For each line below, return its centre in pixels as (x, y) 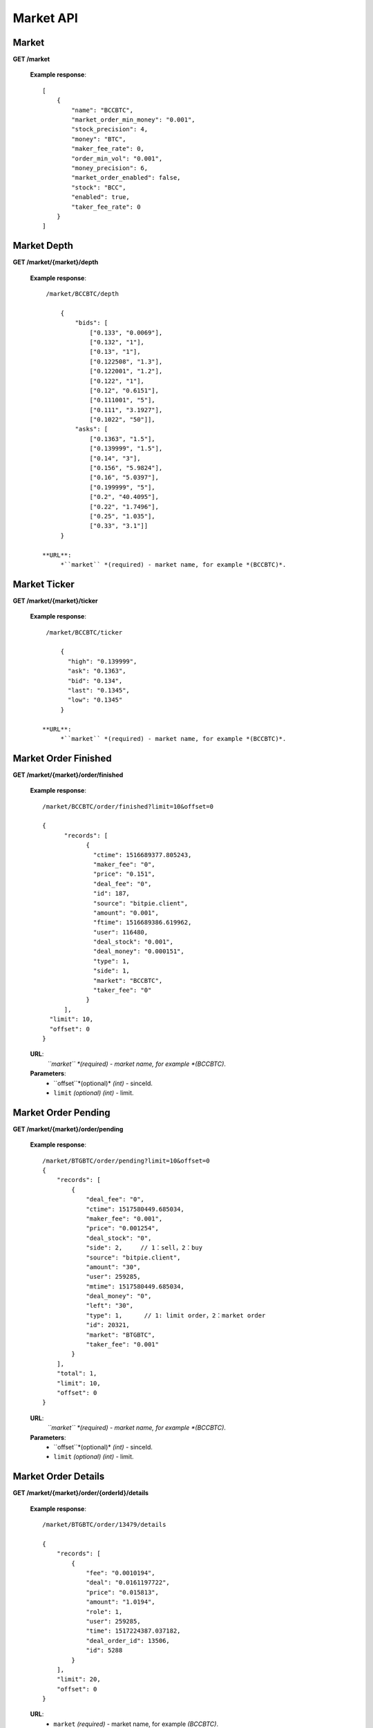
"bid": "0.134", (95, 680)
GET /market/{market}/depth (56, 262)
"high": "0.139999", (103, 661)
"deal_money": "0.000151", (139, 951)
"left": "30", (110, 1306)
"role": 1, (104, 1612)
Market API (46, 18)
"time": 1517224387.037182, (133, 1631)
